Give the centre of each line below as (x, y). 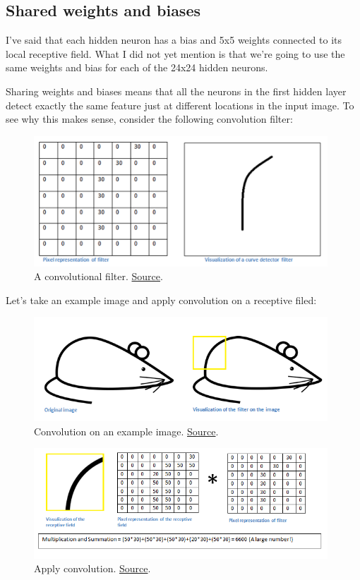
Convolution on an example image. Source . (126, 431)
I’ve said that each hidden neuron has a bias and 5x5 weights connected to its (174, 40)
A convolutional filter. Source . (98, 276)
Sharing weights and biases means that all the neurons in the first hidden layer (176, 91)
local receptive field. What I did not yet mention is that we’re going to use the (175, 53)
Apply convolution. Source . (92, 568)
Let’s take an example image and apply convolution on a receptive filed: (161, 300)
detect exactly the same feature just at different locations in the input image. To (180, 105)
